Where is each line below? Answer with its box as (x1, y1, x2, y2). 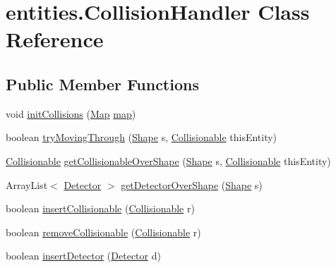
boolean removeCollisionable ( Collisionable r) (6, 224, 201, 239)
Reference (6, 25, 104, 54)
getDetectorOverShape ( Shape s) (121, 177, 263, 192)
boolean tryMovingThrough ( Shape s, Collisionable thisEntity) (6, 130, 277, 145)
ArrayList (6, 177, 48, 192)
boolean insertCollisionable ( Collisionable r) (6, 201, 195, 216)
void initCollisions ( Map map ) (6, 106, 136, 121)
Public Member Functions (6, 73, 199, 95)
